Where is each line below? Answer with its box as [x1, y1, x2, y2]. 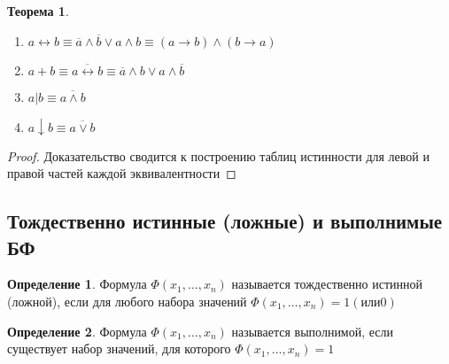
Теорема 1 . [7, 2, 69, 19]
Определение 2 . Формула [7, 321, 147, 340]
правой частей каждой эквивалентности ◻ [7, 164, 236, 182]
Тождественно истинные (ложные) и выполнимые [7, 207, 443, 235]
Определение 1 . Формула [7, 275, 147, 293]
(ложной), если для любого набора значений [7, 291, 247, 310]
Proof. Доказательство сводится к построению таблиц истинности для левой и [7, 146, 430, 165]
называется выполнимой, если [231, 321, 394, 340]
